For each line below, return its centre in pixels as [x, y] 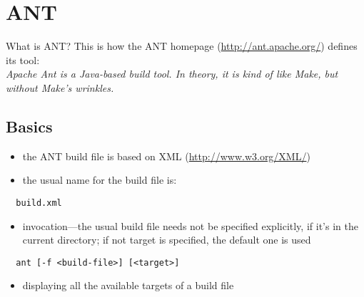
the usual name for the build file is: [100, 180]
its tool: [23, 59]
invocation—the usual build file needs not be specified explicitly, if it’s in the [190, 225]
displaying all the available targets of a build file [128, 285]
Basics [29, 126]
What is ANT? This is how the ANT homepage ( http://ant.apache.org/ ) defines [182, 46]
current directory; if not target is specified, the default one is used [167, 240]
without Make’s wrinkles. [60, 87]
